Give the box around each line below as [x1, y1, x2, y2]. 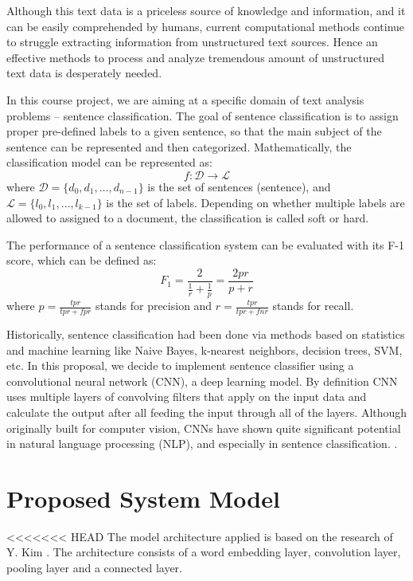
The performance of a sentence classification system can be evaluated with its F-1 [6, 236, 404, 253]
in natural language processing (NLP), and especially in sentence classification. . [6, 435, 398, 452]
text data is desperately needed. [6, 65, 162, 81]
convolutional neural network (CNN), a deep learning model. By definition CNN [6, 372, 398, 389]
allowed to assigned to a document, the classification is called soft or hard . [6, 210, 369, 226]
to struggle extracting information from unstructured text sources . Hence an [6, 33, 378, 50]
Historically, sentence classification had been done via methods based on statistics [6, 325, 405, 342]
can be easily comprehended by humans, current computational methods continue [6, 18, 405, 34]
